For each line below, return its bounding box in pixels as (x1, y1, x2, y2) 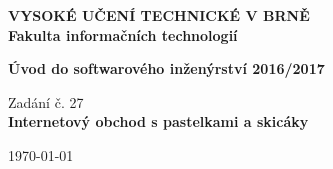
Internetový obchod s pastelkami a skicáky (8, 111, 309, 132)
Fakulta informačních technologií (8, 24, 238, 45)
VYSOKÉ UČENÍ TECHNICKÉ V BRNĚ (8, 5, 310, 25)
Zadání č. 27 (8, 91, 84, 112)
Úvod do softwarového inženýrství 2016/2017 (8, 58, 325, 79)
